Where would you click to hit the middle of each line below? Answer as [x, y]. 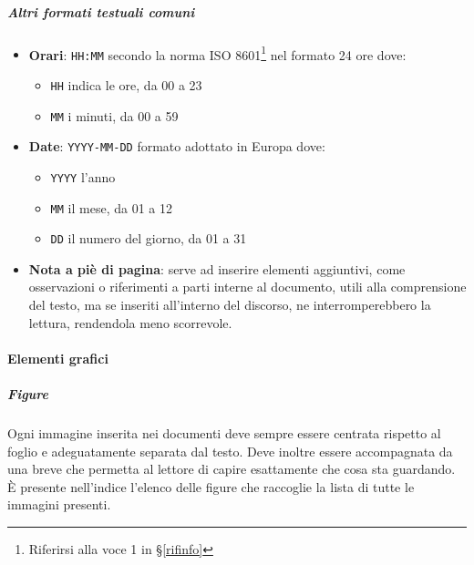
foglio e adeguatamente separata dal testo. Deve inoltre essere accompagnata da [230, 451]
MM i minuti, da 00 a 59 [114, 115]
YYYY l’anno [83, 176]
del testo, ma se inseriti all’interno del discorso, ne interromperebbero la [230, 304]
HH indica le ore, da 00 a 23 [126, 84]
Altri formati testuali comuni [101, 11]
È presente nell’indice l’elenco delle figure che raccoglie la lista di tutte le [211, 486]
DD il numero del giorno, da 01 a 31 [149, 238]
